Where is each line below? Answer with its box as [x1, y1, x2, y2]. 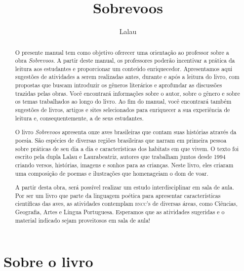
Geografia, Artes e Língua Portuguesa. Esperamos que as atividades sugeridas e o [15, 208, 225, 216]
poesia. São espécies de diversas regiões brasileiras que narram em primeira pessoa [15, 136, 227, 144]
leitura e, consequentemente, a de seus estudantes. [15, 114, 144, 122]
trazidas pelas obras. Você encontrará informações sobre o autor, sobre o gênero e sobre [15, 89, 240, 97]
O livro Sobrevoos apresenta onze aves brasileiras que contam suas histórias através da [15, 128, 237, 136]
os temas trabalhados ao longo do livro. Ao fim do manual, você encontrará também [15, 97, 232, 106]
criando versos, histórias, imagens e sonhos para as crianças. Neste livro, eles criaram [15, 160, 234, 169]
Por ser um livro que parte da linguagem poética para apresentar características [15, 191, 221, 199]
